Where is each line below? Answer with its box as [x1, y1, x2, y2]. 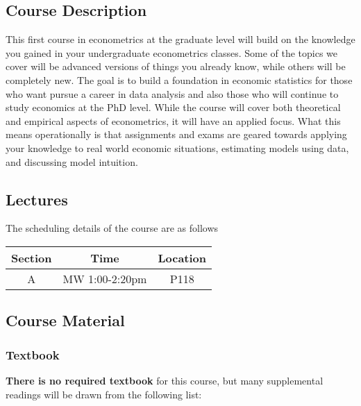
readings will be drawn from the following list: [6, 387, 202, 401]
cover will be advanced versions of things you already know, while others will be [6, 59, 346, 74]
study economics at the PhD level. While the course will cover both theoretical [6, 100, 341, 115]
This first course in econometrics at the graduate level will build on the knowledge [6, 32, 355, 46]
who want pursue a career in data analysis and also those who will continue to [6, 86, 339, 101]
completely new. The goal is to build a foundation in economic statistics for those [6, 72, 353, 87]
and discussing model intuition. [6, 154, 138, 169]
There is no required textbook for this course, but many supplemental [6, 373, 324, 387]
